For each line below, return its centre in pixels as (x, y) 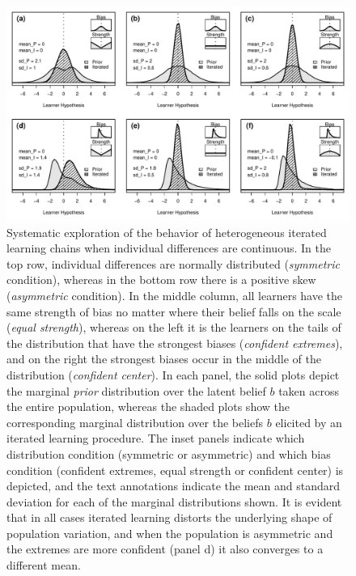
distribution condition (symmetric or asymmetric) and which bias (169, 453)
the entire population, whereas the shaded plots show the (148, 407)
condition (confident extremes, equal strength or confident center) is (175, 470)
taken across (309, 390)
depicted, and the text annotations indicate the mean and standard (174, 486)
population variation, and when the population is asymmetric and (170, 533)
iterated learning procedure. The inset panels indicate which (156, 438)
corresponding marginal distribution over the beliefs (135, 422)
